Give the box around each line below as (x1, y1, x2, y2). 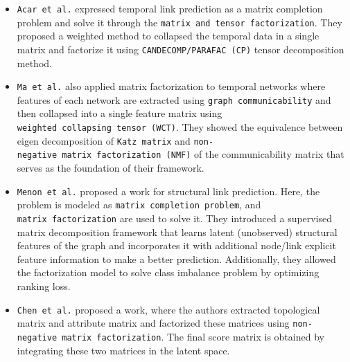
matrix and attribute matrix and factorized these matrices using (17, 316, 290, 330)
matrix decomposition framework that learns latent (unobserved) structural (17, 224, 338, 239)
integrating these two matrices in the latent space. (17, 343, 230, 357)
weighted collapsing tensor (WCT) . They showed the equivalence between (17, 120, 343, 134)
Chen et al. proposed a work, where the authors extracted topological (17, 302, 320, 316)
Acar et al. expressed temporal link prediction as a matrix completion (17, 1, 323, 15)
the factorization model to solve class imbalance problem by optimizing (17, 265, 320, 280)
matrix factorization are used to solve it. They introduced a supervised (17, 210, 333, 225)
